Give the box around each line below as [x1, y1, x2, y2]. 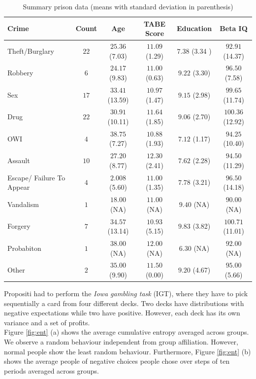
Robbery [7, 68, 33, 78]
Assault [7, 155, 30, 166]
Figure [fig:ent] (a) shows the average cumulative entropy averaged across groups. [4, 327, 249, 337]
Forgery [7, 221, 31, 231]
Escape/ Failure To [7, 172, 65, 182]
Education [176, 23, 212, 34]
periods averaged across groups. [4, 365, 99, 376]
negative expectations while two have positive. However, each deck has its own [4, 308, 240, 318]
